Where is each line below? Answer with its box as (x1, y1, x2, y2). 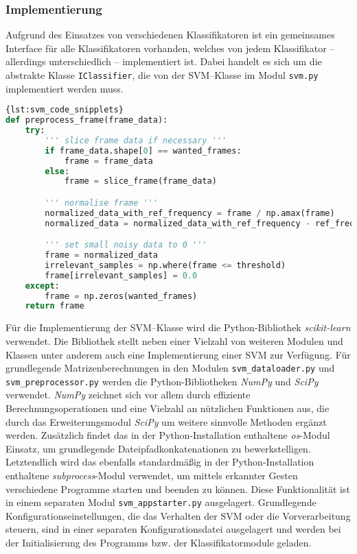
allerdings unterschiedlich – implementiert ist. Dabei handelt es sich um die (5, 54, 322, 69)
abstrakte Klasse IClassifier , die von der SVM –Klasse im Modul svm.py (5, 68, 319, 82)
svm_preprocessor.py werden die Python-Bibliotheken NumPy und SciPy (5, 374, 319, 388)
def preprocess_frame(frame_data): (5, 115, 168, 125)
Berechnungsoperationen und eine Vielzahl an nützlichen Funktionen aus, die (5, 401, 330, 415)
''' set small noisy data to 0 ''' (45, 240, 207, 250)
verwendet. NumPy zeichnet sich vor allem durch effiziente (5, 387, 251, 402)
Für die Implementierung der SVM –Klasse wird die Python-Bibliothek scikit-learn (5, 320, 351, 335)
